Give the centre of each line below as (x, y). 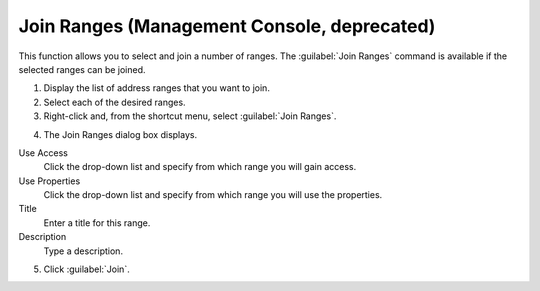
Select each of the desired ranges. (114, 102)
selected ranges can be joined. (82, 69)
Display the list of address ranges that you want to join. (156, 88)
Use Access (43, 152)
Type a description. (83, 251)
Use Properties (49, 181)
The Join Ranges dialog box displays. (120, 134)
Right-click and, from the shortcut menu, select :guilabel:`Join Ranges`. (190, 116)
